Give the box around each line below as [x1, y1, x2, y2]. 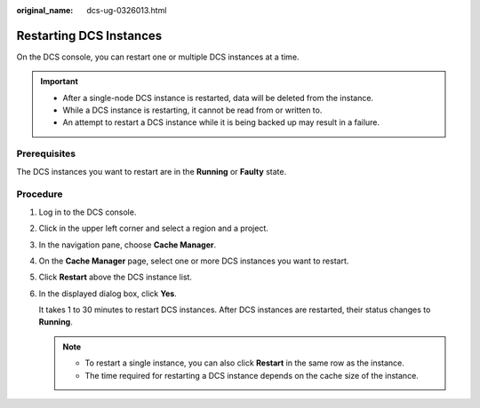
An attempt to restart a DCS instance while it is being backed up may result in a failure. [62, 117, 380, 128]
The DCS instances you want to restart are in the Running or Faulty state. [16, 166, 287, 177]
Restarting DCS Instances [16, 27, 163, 43]
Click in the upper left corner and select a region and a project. [38, 223, 268, 234]
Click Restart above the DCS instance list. [38, 271, 193, 283]
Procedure [16, 188, 63, 200]
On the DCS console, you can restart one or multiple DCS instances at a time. [16, 51, 300, 62]
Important [40, 76, 79, 87]
